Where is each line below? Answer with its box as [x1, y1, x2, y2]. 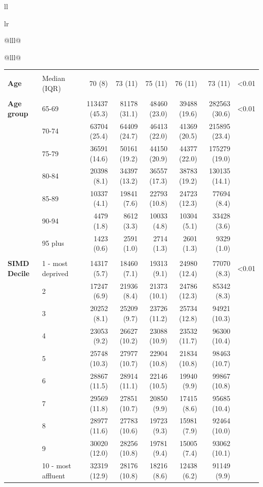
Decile [8, 268, 30, 278]
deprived [42, 268, 69, 278]
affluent [42, 470, 65, 480]
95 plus [42, 238, 64, 248]
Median [42, 73, 65, 83]
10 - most [42, 460, 71, 471]
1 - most [42, 258, 68, 269]
